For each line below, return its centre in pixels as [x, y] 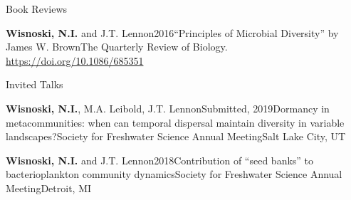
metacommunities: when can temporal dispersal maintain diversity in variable [175, 122]
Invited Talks [35, 84]
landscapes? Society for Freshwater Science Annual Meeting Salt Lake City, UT [176, 136]
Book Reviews [37, 9]
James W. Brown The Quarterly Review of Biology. [117, 47]
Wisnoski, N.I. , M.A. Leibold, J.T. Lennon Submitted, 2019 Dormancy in [168, 108]
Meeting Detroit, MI [49, 188]
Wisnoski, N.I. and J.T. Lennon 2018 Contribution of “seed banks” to [160, 160]
